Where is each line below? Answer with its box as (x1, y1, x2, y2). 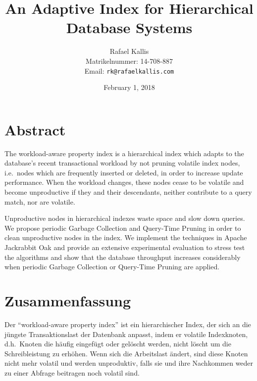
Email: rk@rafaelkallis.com (84, 65, 174, 76)
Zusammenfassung (4, 291, 131, 310)
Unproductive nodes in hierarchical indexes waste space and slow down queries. (4, 213, 245, 223)
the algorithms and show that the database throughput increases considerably (4, 252, 241, 262)
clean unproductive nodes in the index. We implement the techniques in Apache (4, 232, 247, 243)
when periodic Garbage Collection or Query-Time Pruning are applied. (4, 261, 220, 272)
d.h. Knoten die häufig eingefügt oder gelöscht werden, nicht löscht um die (4, 339, 231, 349)
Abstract (4, 119, 66, 139)
